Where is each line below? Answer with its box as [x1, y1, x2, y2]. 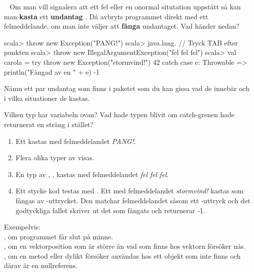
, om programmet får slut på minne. [4, 231, 113, 241]
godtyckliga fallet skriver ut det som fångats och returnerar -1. [15, 205, 205, 215]
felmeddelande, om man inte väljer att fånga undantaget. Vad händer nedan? [4, 21, 240, 31]
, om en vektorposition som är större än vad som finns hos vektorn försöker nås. [4, 241, 246, 251]
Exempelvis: [4, 222, 41, 232]
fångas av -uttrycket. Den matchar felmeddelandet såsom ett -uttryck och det [15, 195, 251, 205]
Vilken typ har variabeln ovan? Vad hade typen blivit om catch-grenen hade [4, 109, 235, 120]
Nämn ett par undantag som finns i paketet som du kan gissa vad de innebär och [4, 83, 250, 93]
